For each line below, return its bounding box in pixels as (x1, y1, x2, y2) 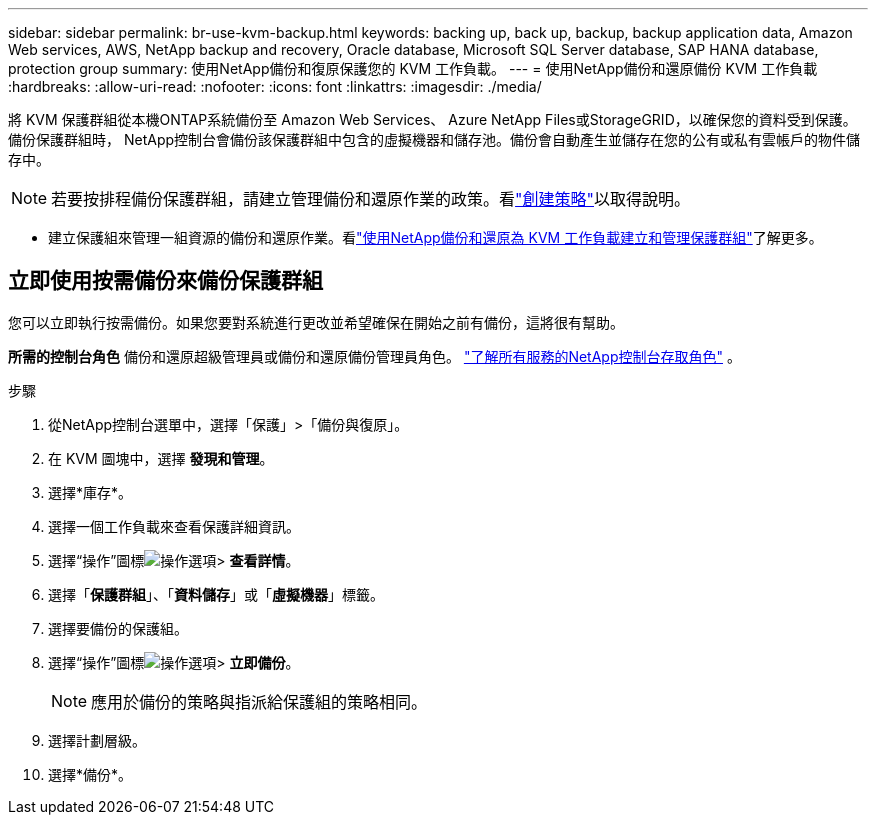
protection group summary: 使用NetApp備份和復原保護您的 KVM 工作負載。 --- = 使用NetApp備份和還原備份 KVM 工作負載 (8, 60, 818, 77)
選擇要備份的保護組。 (48, 619, 188, 637)
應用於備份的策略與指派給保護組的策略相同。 (91, 691, 428, 712)
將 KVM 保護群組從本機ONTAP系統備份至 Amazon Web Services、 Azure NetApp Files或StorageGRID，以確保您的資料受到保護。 (8, 111, 857, 128)
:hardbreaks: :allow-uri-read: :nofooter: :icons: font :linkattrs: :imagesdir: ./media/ (8, 78, 542, 95)
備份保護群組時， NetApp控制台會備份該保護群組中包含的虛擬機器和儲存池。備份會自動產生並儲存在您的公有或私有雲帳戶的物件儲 (8, 131, 861, 148)
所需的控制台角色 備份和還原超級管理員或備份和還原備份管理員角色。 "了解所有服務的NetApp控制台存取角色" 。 (8, 347, 741, 365)
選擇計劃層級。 (48, 731, 146, 749)
